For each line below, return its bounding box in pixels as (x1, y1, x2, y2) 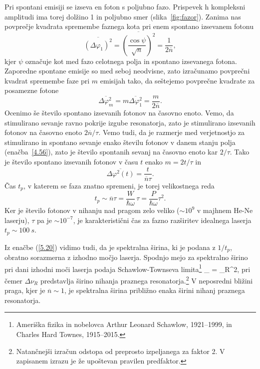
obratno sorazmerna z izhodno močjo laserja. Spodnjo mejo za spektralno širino (4, 252, 248, 262)
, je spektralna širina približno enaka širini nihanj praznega (64, 285, 245, 295)
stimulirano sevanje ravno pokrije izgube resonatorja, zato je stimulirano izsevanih (4, 117, 256, 127)
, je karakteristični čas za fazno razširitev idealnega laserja (73, 214, 252, 225)
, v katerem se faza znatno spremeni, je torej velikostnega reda (23, 180, 215, 190)
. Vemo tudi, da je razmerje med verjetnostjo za (98, 127, 245, 137)
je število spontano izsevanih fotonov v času (4, 156, 138, 166)
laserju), (4, 214, 29, 225)
